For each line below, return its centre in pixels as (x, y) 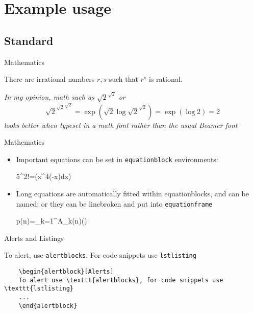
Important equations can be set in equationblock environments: (117, 159)
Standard (29, 40)
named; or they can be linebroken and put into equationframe (114, 203)
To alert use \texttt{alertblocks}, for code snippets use (121, 280)
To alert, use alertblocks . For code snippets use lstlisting (100, 255)
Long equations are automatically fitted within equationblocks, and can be (132, 194)
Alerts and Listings (34, 238)
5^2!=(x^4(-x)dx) (44, 176)
